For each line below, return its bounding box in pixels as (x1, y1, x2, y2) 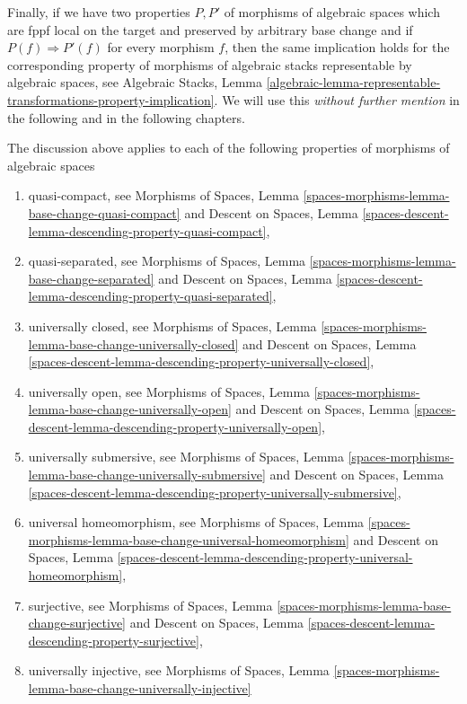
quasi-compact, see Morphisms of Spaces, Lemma (28, 186, 299, 205)
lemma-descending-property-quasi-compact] (28, 221, 267, 240)
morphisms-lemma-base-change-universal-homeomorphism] (28, 530, 349, 549)
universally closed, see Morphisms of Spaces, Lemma (28, 316, 317, 335)
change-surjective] (28, 613, 127, 632)
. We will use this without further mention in (214, 90, 460, 109)
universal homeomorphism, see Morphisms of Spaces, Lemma (28, 513, 365, 532)
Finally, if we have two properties (7, 3, 190, 21)
